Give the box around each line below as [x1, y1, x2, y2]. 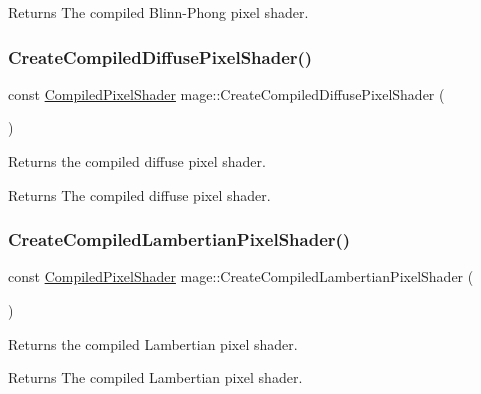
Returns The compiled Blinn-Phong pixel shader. [8, 2, 309, 22]
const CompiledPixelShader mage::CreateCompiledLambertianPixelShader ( [8, 266, 474, 287]
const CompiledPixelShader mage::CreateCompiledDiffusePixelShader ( [8, 83, 445, 104]
